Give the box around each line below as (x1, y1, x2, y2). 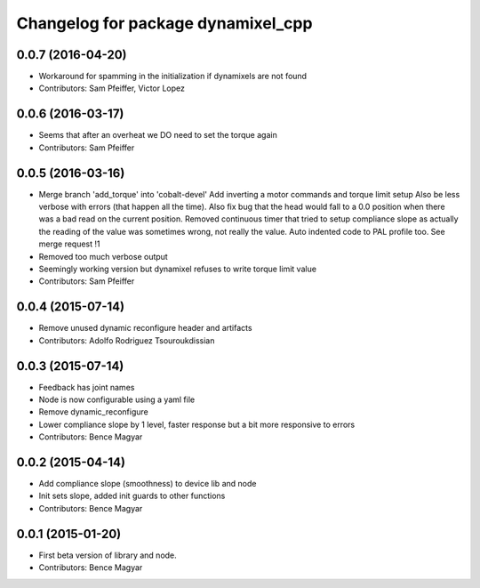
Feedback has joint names (38, 382, 135, 392)
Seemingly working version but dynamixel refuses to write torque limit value (38, 263, 317, 274)
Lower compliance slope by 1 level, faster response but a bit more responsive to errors (38, 419, 356, 430)
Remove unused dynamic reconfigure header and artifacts (38, 323, 252, 334)
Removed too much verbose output (38, 251, 168, 262)
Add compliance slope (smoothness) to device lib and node (38, 479, 257, 489)
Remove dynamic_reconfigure (38, 407, 148, 417)
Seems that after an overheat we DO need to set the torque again (38, 130, 277, 141)
